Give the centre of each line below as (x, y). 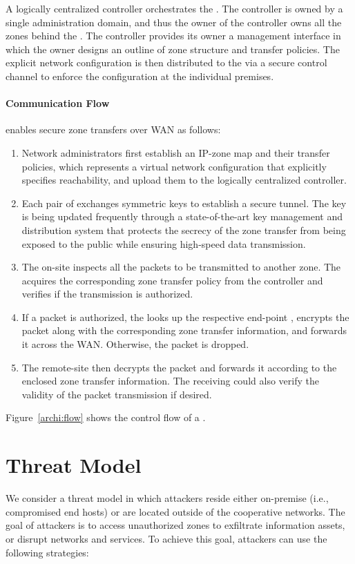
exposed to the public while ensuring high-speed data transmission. (164, 243)
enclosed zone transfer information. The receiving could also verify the (170, 381)
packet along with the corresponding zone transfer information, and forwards (184, 330)
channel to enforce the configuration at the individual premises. (140, 76)
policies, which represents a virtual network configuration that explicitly (174, 166)
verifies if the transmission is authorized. (107, 294)
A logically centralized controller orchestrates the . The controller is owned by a (174, 8)
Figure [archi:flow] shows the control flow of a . (106, 417)
